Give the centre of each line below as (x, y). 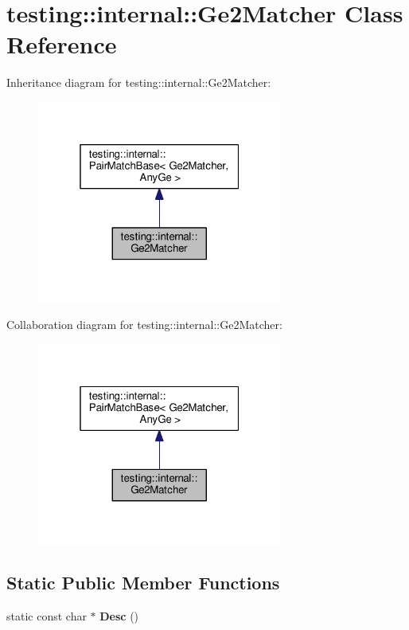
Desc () (119, 616)
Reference (62, 44)
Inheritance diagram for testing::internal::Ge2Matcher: (139, 82)
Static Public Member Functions (143, 583)
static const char (47, 616)
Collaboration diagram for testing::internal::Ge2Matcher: (144, 325)
